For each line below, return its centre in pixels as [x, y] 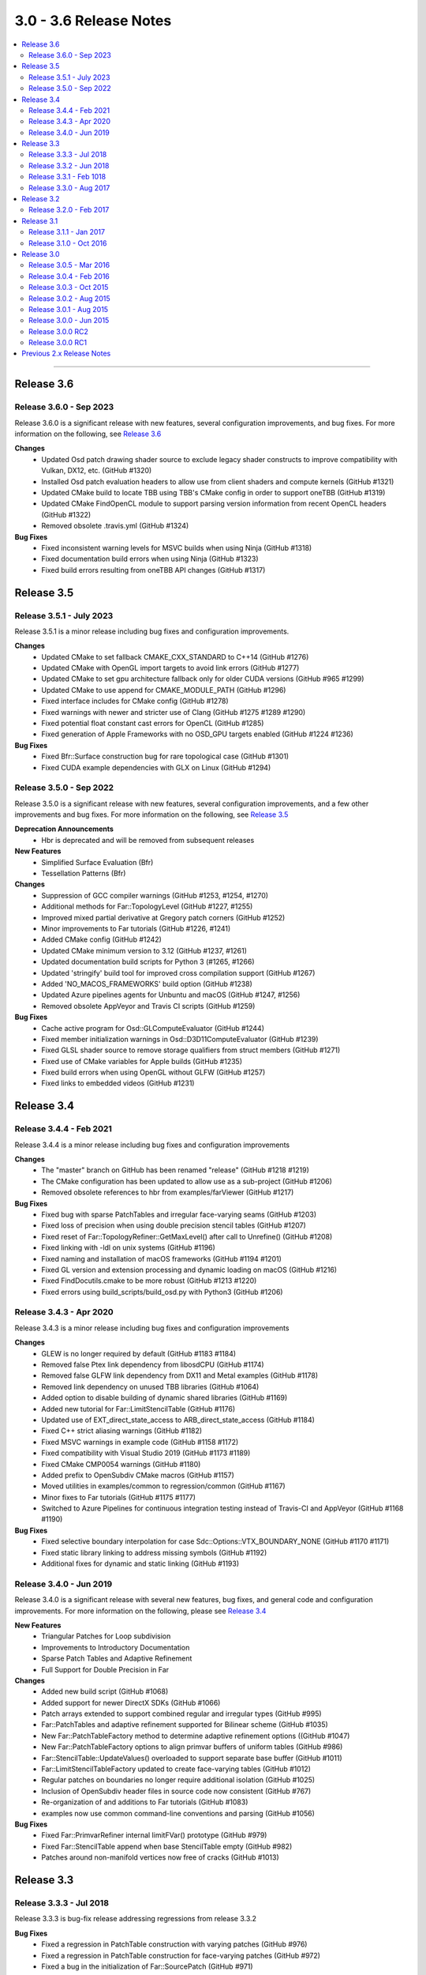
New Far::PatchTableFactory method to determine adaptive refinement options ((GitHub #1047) [196, 1736]
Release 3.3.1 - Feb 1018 [67, 177]
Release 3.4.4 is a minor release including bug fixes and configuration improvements [152, 1145]
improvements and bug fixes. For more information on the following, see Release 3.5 [151, 814]
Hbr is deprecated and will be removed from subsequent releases [148, 840]
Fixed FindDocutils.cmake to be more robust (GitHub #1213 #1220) [149, 1281]
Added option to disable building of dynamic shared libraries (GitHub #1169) [164, 1398]
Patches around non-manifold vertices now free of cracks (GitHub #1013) [160, 1857]
